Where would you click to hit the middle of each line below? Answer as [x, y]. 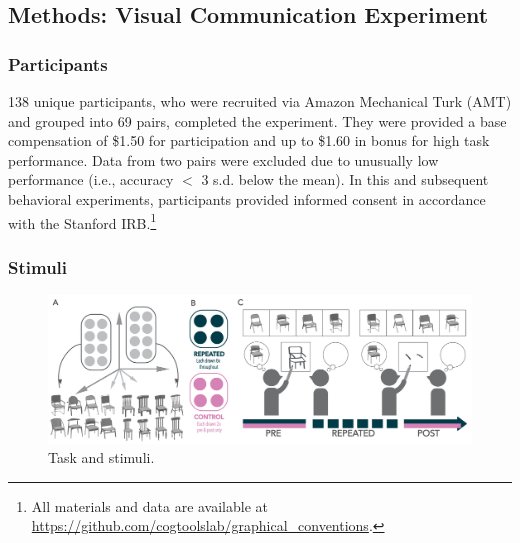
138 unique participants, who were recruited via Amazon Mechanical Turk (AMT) [260, 101]
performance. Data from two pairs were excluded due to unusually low [223, 159]
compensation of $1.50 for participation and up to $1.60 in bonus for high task [249, 140]
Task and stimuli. [101, 457]
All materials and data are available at [150, 505]
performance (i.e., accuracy [91, 179]
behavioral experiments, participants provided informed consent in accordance [247, 198]
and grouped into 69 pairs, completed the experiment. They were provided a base [257, 120]
